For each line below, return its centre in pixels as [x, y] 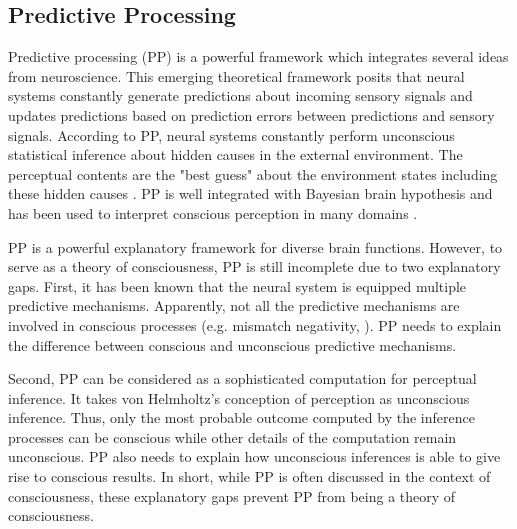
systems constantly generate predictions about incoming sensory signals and [240, 95]
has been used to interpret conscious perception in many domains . [213, 212]
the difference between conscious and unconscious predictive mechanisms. [232, 344]
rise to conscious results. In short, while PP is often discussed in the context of [249, 476]
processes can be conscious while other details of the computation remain [232, 436]
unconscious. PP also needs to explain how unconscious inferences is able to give [254, 456]
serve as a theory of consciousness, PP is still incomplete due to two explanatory [254, 266]
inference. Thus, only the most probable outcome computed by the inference [241, 417]
